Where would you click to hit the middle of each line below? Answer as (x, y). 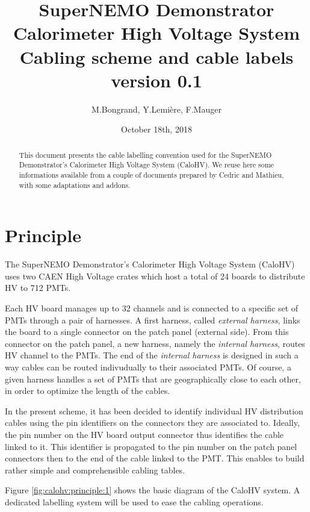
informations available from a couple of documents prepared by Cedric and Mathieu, (151, 174)
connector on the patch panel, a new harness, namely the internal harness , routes (155, 343)
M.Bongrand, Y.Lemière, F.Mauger (157, 109)
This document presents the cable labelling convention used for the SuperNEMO (145, 155)
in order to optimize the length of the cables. (88, 391)
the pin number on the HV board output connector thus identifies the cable (144, 434)
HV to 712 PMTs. (38, 288)
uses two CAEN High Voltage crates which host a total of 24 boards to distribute (155, 276)
